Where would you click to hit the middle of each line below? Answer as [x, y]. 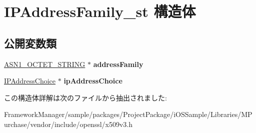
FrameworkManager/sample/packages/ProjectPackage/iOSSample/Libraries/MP [128, 114]
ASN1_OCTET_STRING [45, 64]
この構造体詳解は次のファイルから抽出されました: [85, 97]
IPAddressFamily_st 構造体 [100, 11]
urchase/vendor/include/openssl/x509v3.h [68, 124]
